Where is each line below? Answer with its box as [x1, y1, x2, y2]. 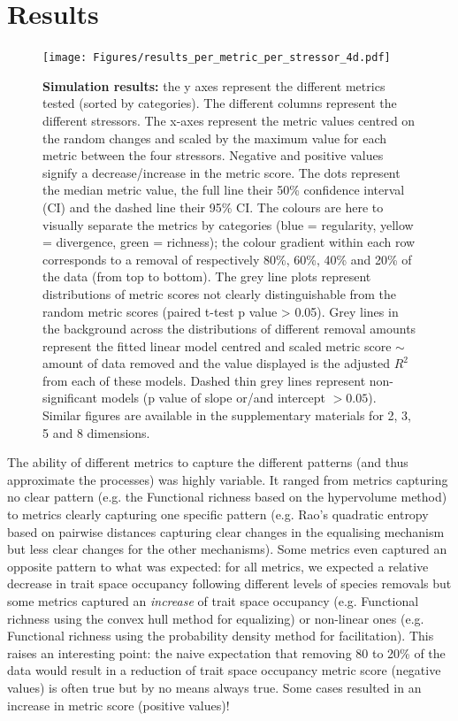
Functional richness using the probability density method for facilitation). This [7, 626, 434, 645]
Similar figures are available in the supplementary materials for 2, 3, [42, 406, 411, 425]
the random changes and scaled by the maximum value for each [42, 128, 387, 147]
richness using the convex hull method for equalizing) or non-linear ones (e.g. [7, 609, 424, 627]
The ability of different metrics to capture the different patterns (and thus [7, 453, 408, 472]
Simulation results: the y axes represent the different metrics [42, 76, 385, 95]
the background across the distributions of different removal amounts [42, 319, 416, 338]
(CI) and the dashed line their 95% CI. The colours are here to [42, 197, 384, 216]
